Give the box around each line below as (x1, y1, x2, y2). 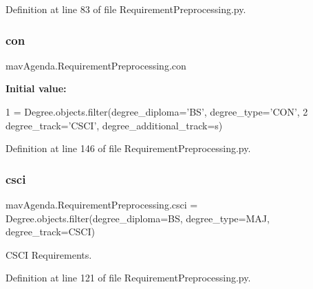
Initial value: (6, 81, 67, 96)
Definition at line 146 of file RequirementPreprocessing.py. (6, 141, 251, 156)
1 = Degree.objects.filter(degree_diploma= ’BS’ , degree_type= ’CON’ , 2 (6, 105, 308, 118)
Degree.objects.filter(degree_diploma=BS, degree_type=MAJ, (6, 211, 270, 225)
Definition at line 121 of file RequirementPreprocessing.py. (6, 270, 251, 285)
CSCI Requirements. (6, 247, 92, 261)
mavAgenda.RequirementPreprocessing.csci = (6, 197, 198, 211)
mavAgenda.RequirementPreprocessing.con (6, 58, 186, 72)
